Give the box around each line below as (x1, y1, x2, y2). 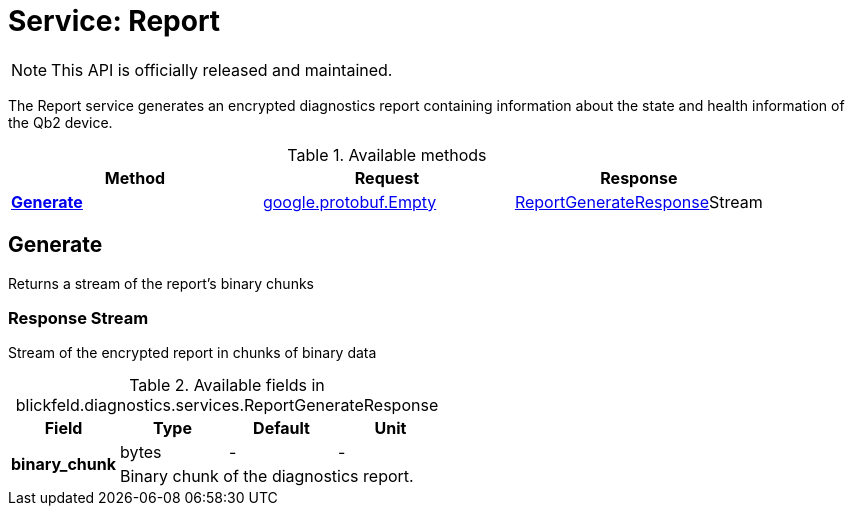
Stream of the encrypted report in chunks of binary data (8, 344, 377, 362)
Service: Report (8, 4, 221, 38)
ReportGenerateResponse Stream (514, 191, 763, 212)
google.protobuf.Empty (262, 191, 437, 212)
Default (253, 418, 310, 439)
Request (354, 167, 420, 188)
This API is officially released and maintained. (51, 59, 393, 80)
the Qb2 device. (8, 113, 113, 131)
